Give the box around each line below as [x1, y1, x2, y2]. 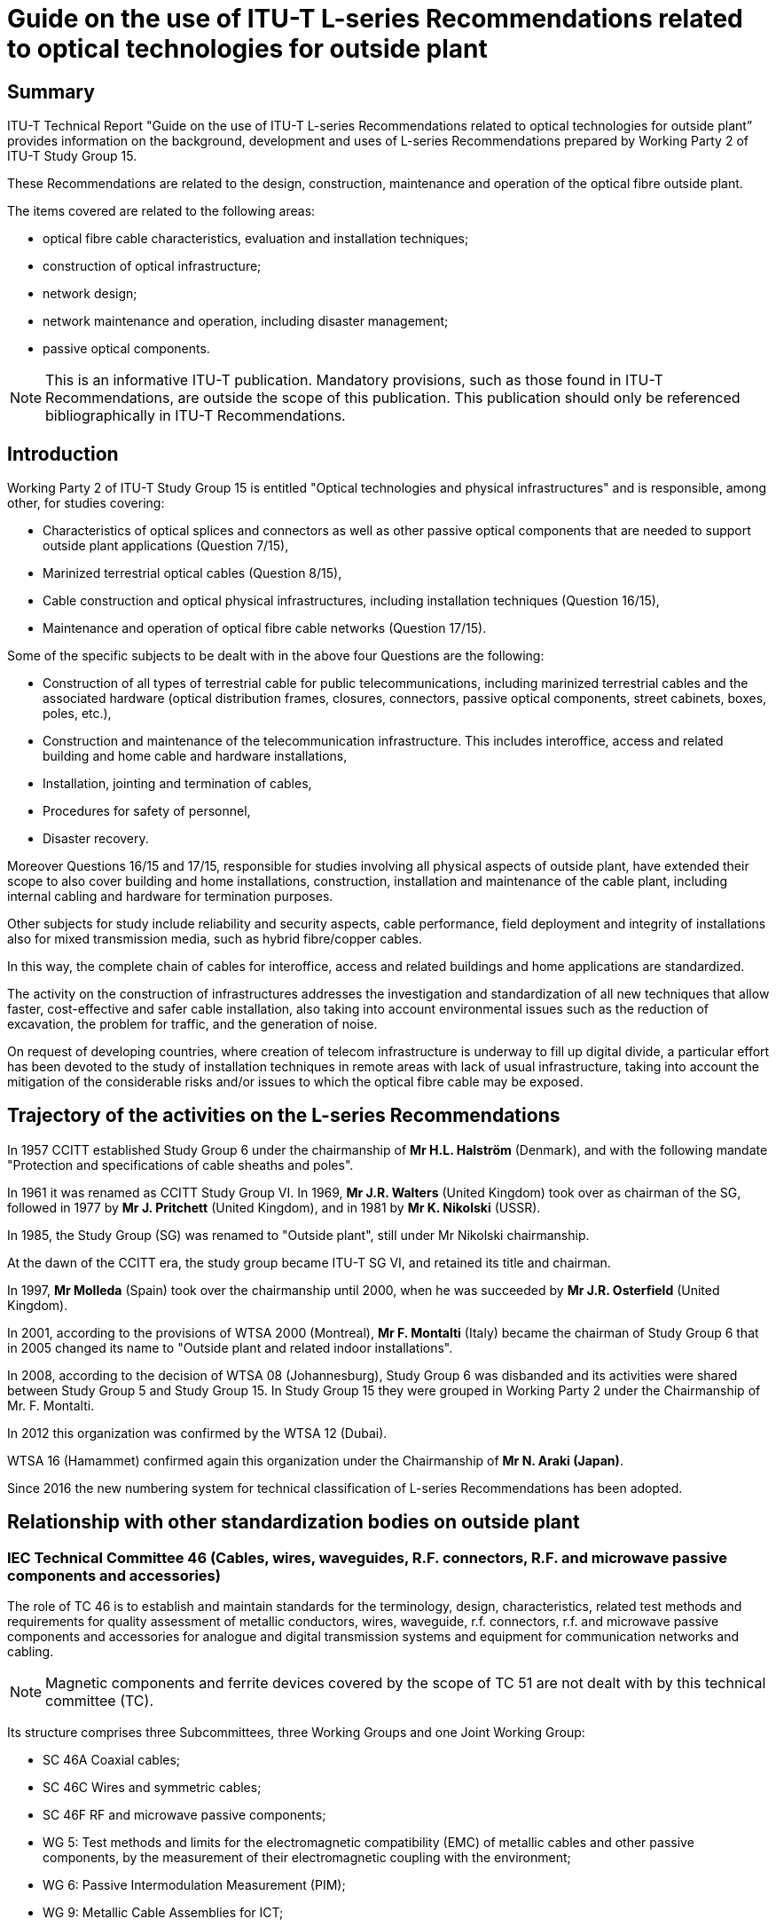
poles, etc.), [43, 706, 112, 722]
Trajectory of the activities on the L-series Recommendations [7, 1104, 560, 1127]
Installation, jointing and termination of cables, [43, 776, 312, 792]
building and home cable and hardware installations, [43, 748, 348, 764]
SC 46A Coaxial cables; [43, 1752, 181, 1768]
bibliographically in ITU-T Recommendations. [45, 407, 346, 425]
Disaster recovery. [43, 831, 149, 847]
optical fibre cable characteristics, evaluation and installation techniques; [43, 231, 469, 247]
